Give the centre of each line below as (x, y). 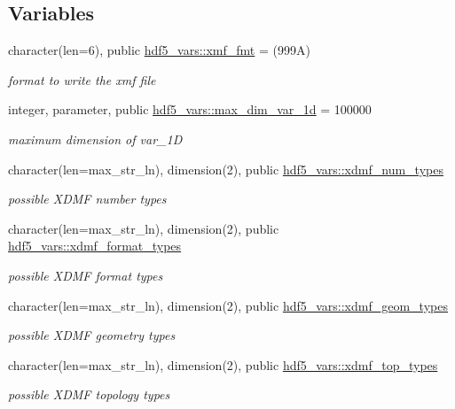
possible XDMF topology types (89, 394)
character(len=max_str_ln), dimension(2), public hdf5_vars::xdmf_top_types (223, 364)
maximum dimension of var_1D (95, 139)
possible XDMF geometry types (92, 335)
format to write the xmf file (82, 79)
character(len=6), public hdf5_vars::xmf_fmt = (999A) (159, 50)
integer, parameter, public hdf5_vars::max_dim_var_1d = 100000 (190, 109)
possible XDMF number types (87, 199)
